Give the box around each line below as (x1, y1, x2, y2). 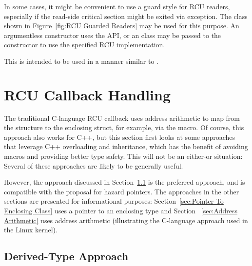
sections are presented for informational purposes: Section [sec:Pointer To (4, 196, 224, 206)
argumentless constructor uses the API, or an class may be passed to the (4, 30, 221, 40)
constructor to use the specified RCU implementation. (4, 39, 165, 50)
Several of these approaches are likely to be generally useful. (4, 160, 183, 171)
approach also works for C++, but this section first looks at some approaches (4, 132, 235, 142)
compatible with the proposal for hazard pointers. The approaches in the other (4, 186, 239, 196)
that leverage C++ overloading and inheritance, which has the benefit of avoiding (4, 141, 248, 152)
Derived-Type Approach (4, 248, 129, 264)
